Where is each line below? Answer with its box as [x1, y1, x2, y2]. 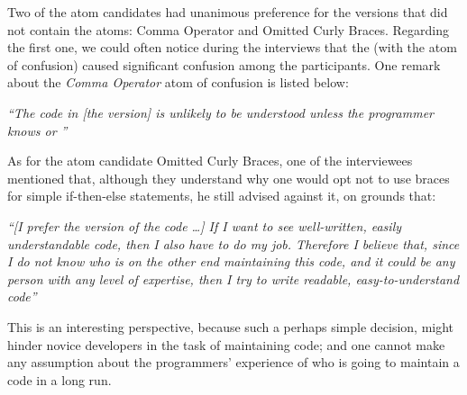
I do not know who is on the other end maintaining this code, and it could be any [7, 252, 455, 271]
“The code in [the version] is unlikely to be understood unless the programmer [7, 103, 434, 121]
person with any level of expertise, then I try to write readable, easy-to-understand [7, 269, 460, 288]
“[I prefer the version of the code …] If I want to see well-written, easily [7, 216, 402, 235]
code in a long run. [7, 370, 112, 389]
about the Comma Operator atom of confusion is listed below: [7, 73, 349, 92]
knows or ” [7, 121, 68, 139]
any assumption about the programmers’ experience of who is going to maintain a [7, 353, 460, 372]
